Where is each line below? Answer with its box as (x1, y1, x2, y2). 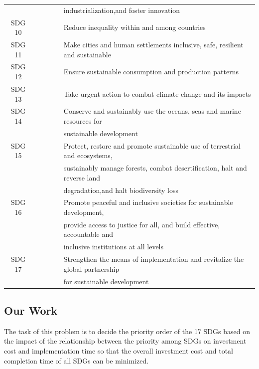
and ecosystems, (63, 150, 113, 161)
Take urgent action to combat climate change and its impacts (63, 88, 251, 99)
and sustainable (63, 49, 111, 59)
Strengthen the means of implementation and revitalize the (63, 254, 244, 264)
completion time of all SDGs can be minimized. (4, 355, 149, 366)
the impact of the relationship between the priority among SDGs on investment (4, 336, 247, 346)
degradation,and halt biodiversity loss (63, 184, 178, 195)
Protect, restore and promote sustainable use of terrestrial (63, 140, 241, 151)
